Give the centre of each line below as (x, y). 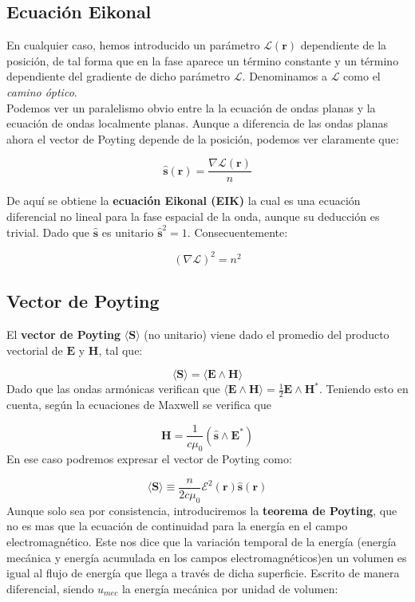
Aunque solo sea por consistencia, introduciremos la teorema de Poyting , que (202, 510)
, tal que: (121, 350)
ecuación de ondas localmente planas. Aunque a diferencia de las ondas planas (197, 123)
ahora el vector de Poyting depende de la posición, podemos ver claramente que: (203, 138)
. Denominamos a (285, 76)
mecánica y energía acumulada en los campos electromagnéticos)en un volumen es (207, 557)
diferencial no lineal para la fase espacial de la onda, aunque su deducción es (193, 216)
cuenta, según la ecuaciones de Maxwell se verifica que (139, 404)
